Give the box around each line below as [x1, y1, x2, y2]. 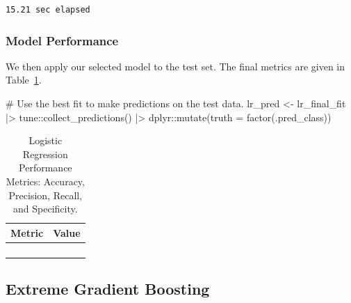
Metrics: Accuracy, [6, 173, 85, 188]
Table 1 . [6, 72, 42, 87]
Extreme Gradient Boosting [6, 278, 210, 300]
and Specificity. [13, 201, 78, 216]
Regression [22, 146, 68, 161]
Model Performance [6, 31, 119, 49]
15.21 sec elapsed [6, 5, 90, 15]
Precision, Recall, [8, 187, 83, 202]
